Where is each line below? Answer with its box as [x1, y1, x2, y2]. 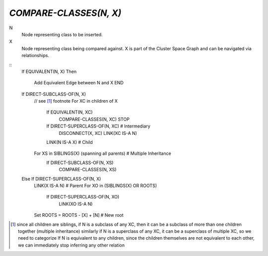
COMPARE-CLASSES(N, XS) [59, 167, 117, 173]
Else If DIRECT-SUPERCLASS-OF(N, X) [21, 176, 101, 182]
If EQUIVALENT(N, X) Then [21, 68, 77, 74]
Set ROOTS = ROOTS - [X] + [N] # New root [34, 212, 124, 218]
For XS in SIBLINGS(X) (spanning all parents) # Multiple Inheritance [34, 150, 171, 156]
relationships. [21, 53, 50, 59]
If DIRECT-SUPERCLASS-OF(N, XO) [46, 194, 120, 200]
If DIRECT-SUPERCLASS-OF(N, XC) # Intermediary [46, 123, 151, 129]
